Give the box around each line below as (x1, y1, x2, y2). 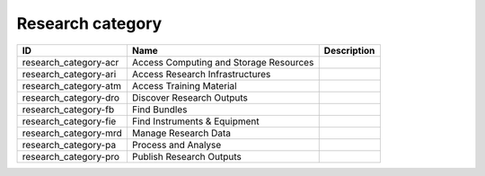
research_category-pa (22, 138, 117, 151)
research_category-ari (22, 67, 117, 80)
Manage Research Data (131, 127, 232, 139)
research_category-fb (22, 103, 115, 116)
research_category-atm (22, 79, 121, 92)
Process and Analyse (131, 138, 222, 151)
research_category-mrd (22, 127, 123, 139)
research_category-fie (22, 115, 117, 128)
